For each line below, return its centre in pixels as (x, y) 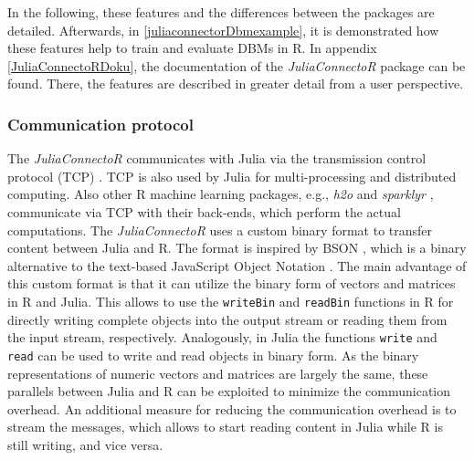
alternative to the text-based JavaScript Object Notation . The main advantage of (237, 265)
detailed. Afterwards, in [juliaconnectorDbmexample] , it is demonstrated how (223, 30)
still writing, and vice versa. (85, 444)
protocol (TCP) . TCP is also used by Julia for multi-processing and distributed (232, 176)
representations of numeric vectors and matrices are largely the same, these (218, 373)
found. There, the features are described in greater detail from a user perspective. (236, 84)
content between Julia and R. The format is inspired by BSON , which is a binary (237, 248)
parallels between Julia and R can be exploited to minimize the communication (229, 391)
